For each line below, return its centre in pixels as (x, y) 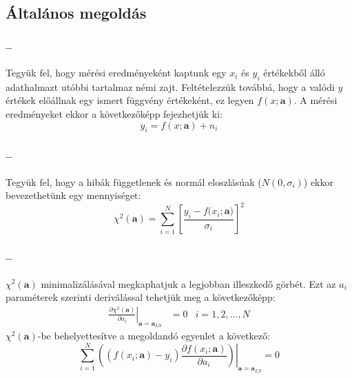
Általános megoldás (76, 13)
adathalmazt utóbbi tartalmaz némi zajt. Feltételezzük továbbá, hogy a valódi (170, 86)
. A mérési (315, 100)
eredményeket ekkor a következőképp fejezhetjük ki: (114, 113)
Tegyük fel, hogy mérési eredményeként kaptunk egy (116, 72)
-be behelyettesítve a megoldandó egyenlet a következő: (154, 335)
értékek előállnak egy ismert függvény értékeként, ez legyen (130, 100)
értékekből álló (294, 72)
